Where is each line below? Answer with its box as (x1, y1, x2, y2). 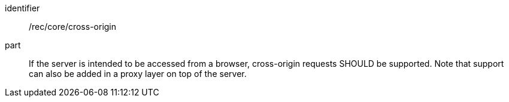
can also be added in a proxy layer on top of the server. (29, 69, 247, 79)
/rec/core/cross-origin (29, 21, 117, 32)
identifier (5, 3, 40, 13)
